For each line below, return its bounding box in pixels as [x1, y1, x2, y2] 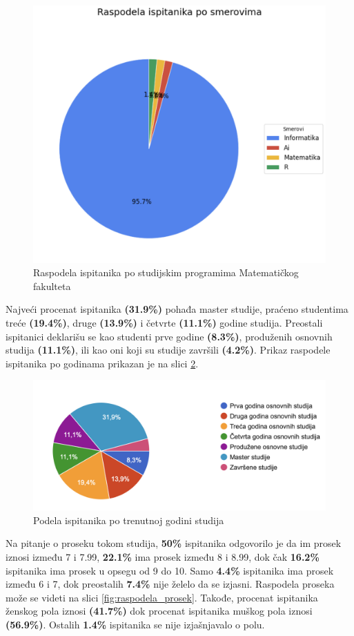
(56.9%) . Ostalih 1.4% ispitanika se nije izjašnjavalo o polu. [6, 617, 265, 631]
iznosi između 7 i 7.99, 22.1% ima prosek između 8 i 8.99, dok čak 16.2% [6, 550, 319, 563]
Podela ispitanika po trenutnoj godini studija [33, 512, 224, 527]
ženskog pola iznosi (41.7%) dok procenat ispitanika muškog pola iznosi [6, 604, 313, 618]
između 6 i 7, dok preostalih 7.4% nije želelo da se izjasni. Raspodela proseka [6, 577, 335, 591]
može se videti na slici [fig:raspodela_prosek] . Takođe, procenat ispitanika [6, 590, 318, 604]
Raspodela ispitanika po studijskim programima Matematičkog [33, 265, 299, 280]
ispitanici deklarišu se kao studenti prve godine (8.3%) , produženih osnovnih [6, 329, 333, 343]
